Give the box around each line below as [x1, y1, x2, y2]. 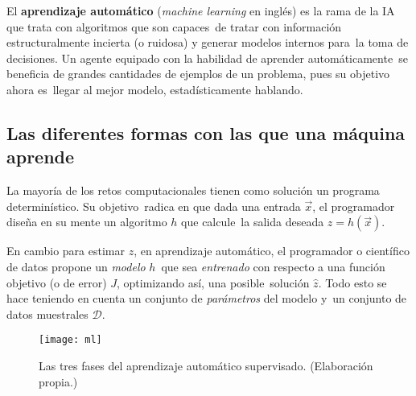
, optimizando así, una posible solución [117, 274, 310, 291]
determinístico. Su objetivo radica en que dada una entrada [6, 197, 301, 214]
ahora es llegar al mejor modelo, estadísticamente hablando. [6, 80, 303, 97]
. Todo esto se [318, 274, 387, 291]
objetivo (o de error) [6, 274, 107, 291]
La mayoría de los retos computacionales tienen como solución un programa [6, 182, 380, 199]
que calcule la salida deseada [181, 213, 324, 230]
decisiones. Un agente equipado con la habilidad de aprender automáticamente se [6, 49, 408, 66]
